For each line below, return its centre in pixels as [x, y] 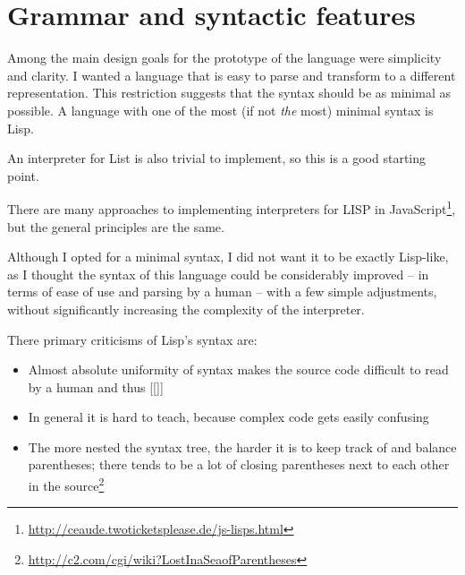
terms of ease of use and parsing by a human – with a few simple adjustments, [222, 292]
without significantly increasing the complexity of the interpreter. [186, 309]
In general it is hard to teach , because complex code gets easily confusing [228, 417]
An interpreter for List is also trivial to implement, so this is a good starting [217, 158]
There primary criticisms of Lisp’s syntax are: [132, 339]
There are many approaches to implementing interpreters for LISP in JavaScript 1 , [232, 207]
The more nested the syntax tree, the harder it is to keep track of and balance [242, 446]
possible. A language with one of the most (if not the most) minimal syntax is [220, 110]
